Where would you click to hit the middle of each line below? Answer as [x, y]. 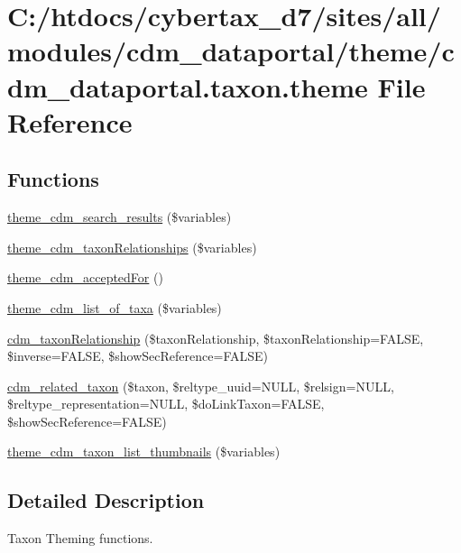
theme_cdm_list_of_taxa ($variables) [115, 307]
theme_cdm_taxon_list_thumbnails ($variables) [144, 452]
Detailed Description [106, 500]
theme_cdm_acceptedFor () [85, 277]
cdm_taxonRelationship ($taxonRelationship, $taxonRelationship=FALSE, [216, 338]
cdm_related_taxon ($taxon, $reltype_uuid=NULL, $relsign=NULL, [201, 386]
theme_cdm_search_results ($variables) [120, 217]
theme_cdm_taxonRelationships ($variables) [132, 247]
